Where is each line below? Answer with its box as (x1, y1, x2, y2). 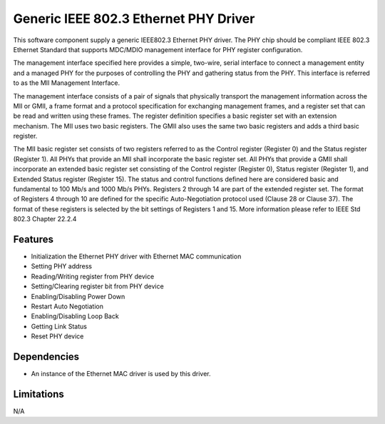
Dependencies (13, 350, 80, 363)
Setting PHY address (31, 262, 93, 271)
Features (13, 233, 53, 246)
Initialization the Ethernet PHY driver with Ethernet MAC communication (31, 252, 242, 261)
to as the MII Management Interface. (13, 79, 120, 87)
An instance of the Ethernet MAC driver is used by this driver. (31, 370, 211, 378)
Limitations (13, 388, 64, 400)
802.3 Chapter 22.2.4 (13, 215, 77, 223)
